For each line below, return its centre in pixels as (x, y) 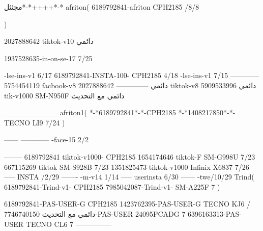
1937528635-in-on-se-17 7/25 (48, 58)
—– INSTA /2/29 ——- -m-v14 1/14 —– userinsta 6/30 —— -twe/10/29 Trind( (129, 177)
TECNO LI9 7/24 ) (35, 122)
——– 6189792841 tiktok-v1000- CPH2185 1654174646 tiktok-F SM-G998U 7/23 (130, 156)
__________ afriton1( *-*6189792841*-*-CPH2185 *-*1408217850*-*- (120, 112)
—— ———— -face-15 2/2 (47, 139)
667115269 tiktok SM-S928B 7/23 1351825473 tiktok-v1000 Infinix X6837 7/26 (127, 166)
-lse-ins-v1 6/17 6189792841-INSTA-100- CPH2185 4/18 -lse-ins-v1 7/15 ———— (131, 75)
